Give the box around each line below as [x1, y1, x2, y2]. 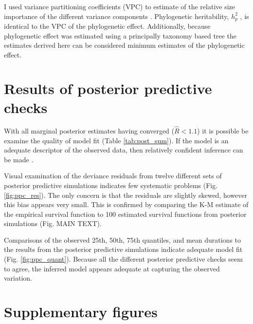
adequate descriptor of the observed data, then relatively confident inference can [4, 145, 243, 155]
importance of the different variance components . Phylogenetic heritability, [4, 11, 229, 21]
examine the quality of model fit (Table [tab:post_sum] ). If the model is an [4, 135, 229, 145]
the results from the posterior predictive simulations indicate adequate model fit [4, 244, 243, 254]
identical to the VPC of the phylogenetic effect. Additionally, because [4, 21, 211, 31]
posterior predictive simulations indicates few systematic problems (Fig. [4, 180, 218, 190]
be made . [4, 154, 34, 164]
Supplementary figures [4, 302, 158, 322]
